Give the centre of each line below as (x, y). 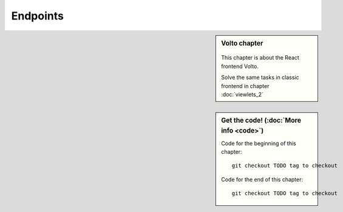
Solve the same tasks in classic (260, 77)
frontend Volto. (240, 66)
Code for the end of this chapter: (262, 179)
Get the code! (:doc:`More (261, 120)
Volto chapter (242, 43)
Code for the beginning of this (259, 143)
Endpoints (37, 16)
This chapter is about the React (260, 58)
